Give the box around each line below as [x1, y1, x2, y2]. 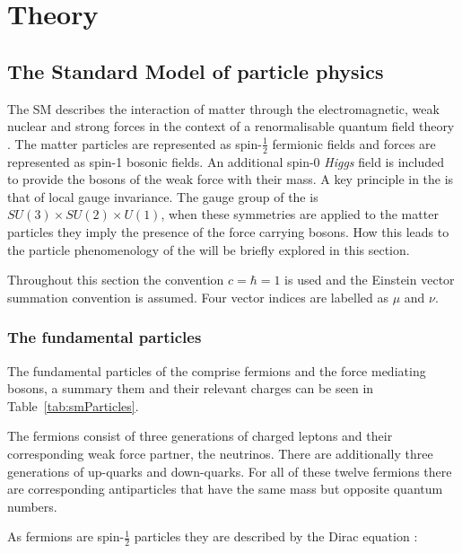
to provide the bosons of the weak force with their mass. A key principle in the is [7, 170, 454, 189]
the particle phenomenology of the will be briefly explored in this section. [7, 240, 410, 259]
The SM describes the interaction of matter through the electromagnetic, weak [7, 99, 440, 118]
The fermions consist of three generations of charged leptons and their [7, 426, 393, 445]
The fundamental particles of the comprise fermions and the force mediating [7, 361, 426, 380]
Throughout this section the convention [7, 270, 224, 289]
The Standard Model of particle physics [7, 57, 384, 84]
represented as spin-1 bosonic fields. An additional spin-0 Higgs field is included [7, 152, 445, 171]
